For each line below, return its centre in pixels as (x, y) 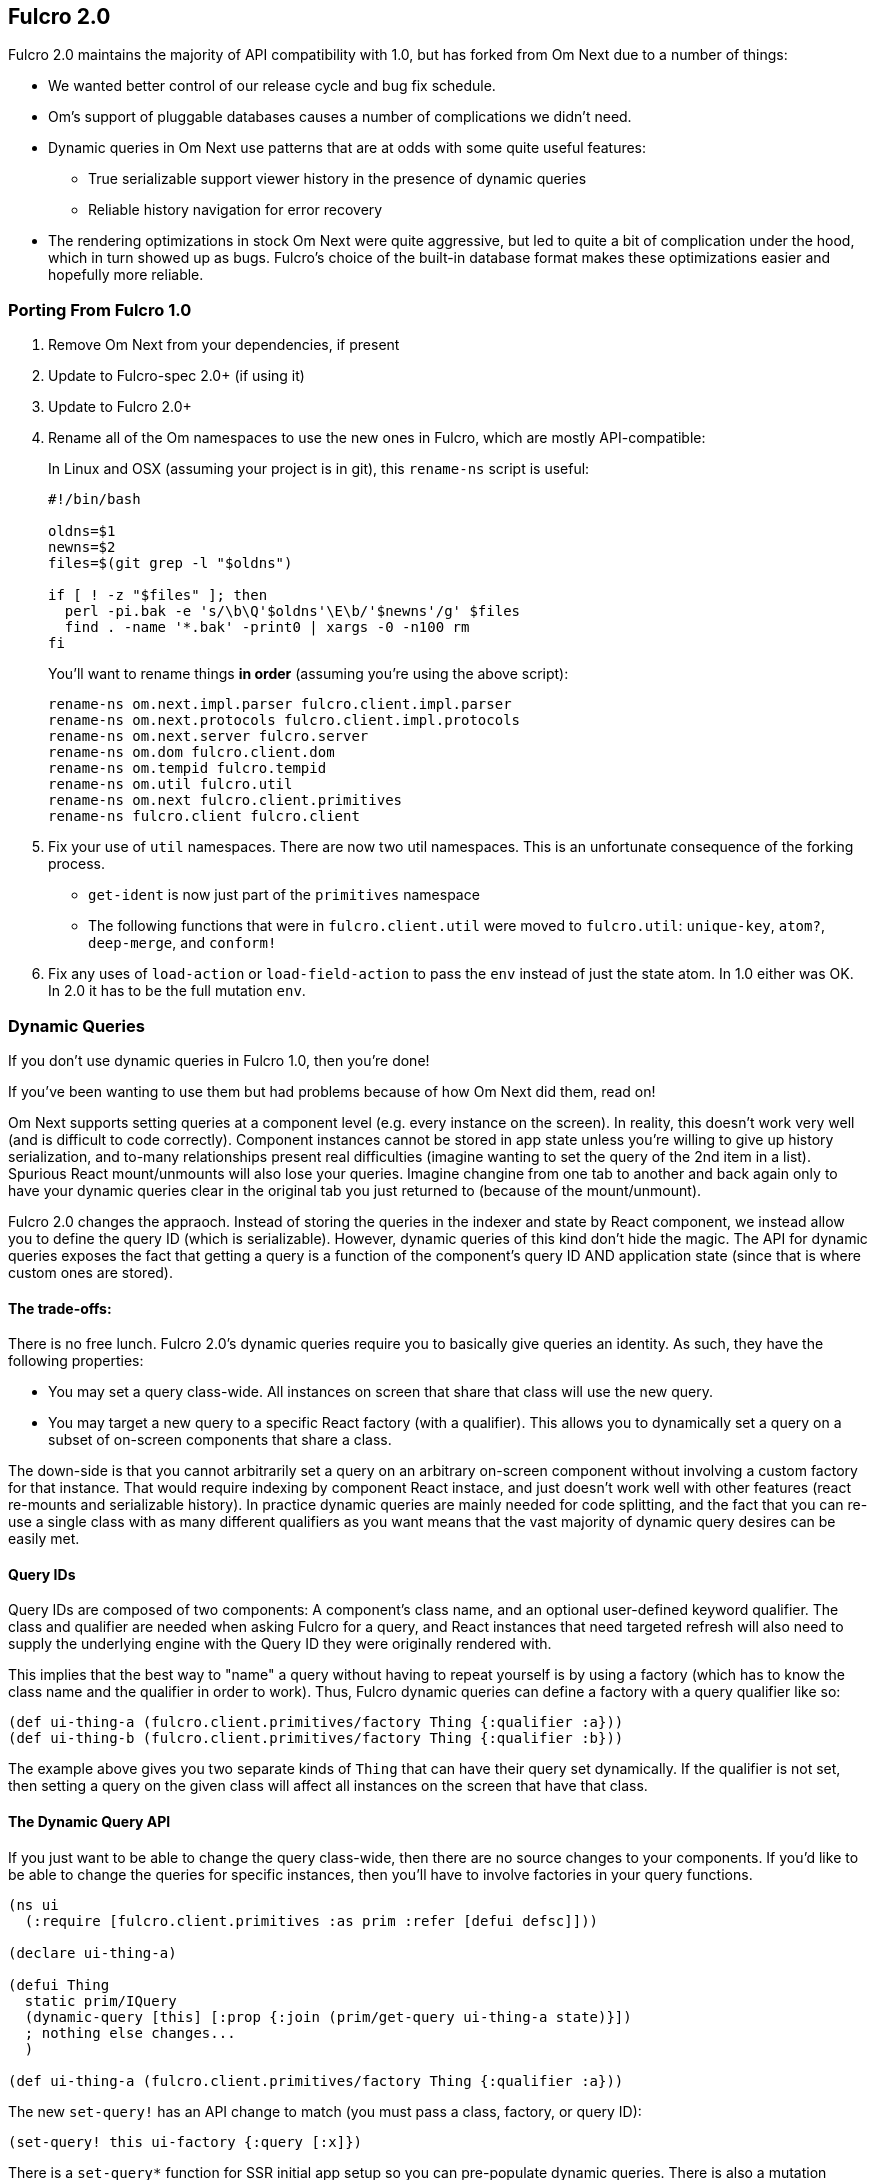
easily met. (44, 1539)
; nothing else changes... (130, 2032)
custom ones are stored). (90, 1272)
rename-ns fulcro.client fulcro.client (204, 816)
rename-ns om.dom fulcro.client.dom (191, 752)
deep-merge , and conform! (182, 943)
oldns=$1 (82, 531)
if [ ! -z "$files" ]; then (158, 595)
